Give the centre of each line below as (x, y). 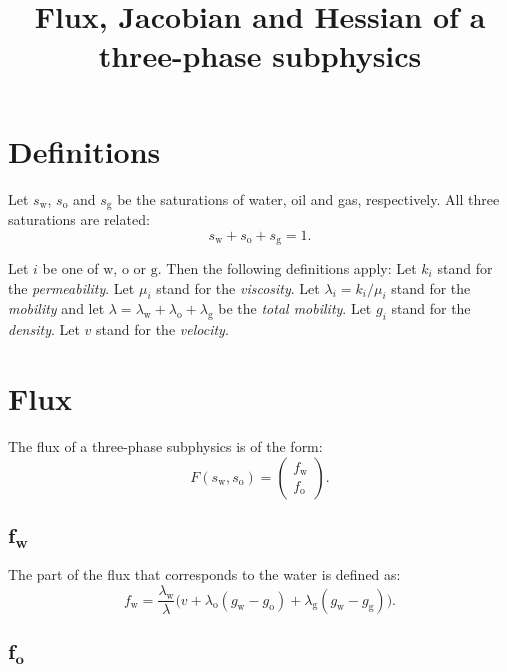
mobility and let (56, 308)
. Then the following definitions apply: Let (287, 268)
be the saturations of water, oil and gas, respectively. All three (308, 198)
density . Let (44, 329)
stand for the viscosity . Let (238, 287)
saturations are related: (79, 218)
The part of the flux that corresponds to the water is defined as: (204, 574)
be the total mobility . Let (295, 308)
